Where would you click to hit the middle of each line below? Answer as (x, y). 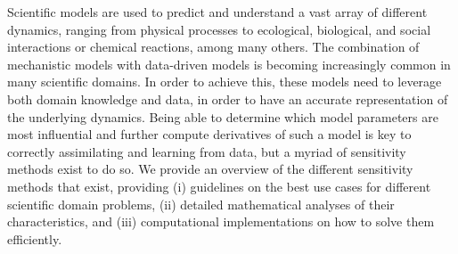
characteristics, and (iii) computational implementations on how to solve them (221, 221)
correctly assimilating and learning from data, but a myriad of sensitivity (207, 151)
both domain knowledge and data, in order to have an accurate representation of (228, 98)
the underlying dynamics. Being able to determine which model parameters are (223, 116)
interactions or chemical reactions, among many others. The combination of (213, 47)
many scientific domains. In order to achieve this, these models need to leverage (225, 82)
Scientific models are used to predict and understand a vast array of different (217, 12)
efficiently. (35, 238)
